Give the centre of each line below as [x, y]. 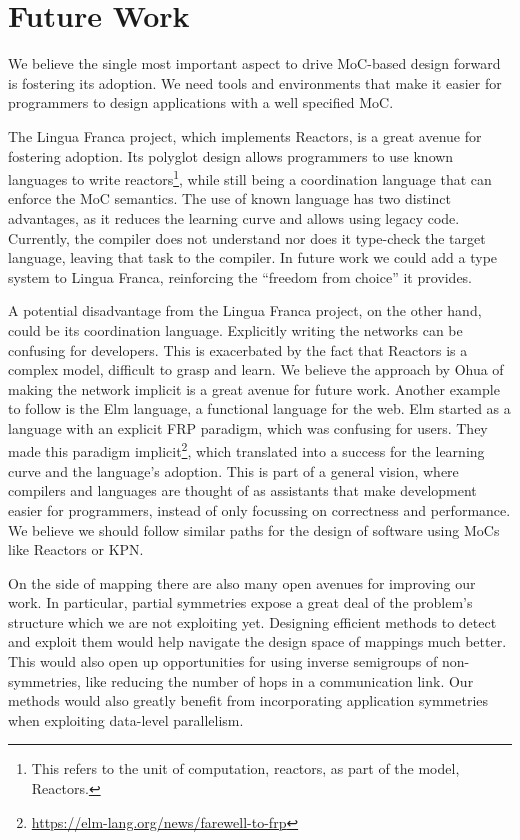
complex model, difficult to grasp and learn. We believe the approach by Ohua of [256, 369]
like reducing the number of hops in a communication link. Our [279, 680]
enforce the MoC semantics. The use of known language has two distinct [229, 198]
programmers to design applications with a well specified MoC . [201, 102]
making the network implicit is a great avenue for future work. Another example [254, 388]
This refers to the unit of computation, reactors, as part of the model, [245, 768]
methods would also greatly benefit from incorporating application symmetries [248, 700]
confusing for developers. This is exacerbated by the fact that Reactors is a [238, 349]
